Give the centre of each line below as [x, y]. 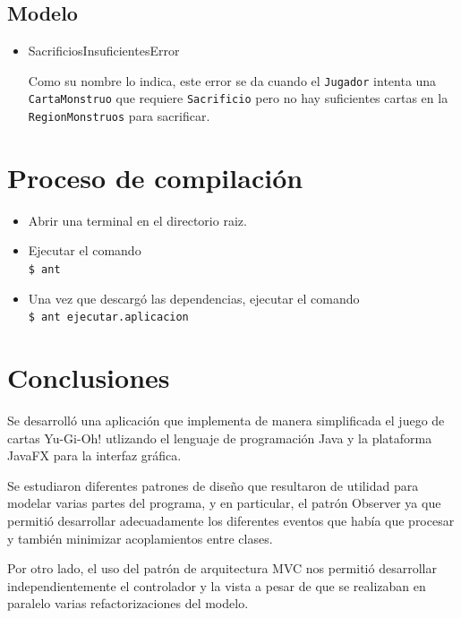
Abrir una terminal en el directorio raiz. [137, 220]
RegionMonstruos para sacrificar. [119, 116]
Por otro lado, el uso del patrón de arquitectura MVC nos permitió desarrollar [222, 568]
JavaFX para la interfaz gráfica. [94, 455]
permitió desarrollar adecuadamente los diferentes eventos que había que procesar [231, 521]
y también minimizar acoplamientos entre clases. [140, 538]
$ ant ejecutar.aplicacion [108, 318]
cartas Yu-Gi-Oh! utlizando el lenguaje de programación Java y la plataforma [220, 438]
